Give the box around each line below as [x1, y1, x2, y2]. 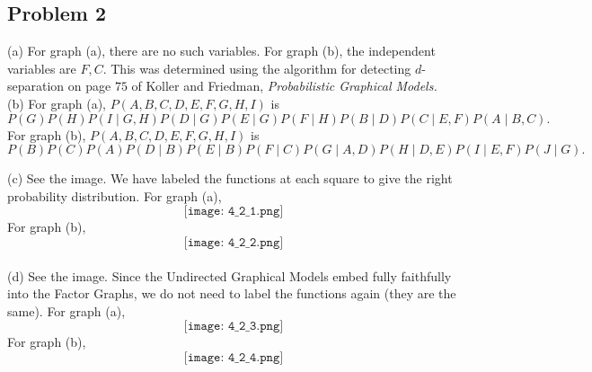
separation [7, 76, 65, 95]
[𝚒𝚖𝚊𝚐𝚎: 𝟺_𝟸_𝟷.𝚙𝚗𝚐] [183, 205, 284, 218]
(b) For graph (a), [7, 93, 106, 112]
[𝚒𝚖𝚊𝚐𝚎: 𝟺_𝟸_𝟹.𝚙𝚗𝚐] [183, 320, 284, 333]
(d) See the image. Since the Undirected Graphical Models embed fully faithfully [7, 266, 452, 285]
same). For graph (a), [7, 301, 126, 320]
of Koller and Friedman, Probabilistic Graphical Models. [131, 76, 437, 95]
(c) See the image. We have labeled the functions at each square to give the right [7, 169, 453, 188]
